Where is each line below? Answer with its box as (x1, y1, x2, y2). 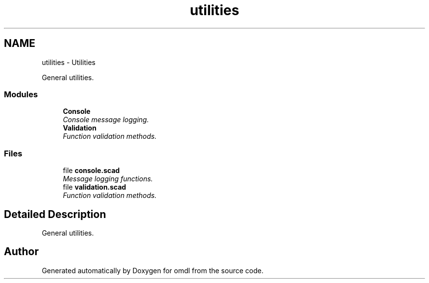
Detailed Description (4, 208, 106, 220)
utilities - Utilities (42, 58, 95, 66)
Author (4, 245, 39, 258)
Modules (4, 89, 38, 99)
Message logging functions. (63, 174, 153, 183)
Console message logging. (63, 115, 149, 124)
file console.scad (63, 166, 120, 175)
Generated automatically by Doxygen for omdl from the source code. (42, 266, 263, 275)
